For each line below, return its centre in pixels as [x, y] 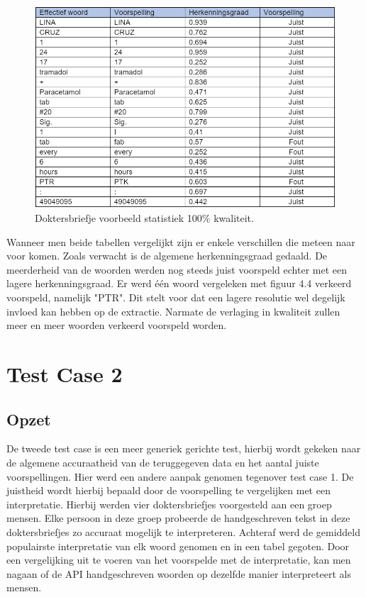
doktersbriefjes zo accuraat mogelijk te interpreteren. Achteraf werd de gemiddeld [183, 531]
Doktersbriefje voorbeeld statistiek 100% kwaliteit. [144, 218]
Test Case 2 [65, 374]
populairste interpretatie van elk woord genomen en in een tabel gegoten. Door [178, 546]
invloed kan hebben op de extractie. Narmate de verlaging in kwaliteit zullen [173, 311]
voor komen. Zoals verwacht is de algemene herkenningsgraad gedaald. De [167, 256]
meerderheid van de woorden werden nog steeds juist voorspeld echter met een [177, 269]
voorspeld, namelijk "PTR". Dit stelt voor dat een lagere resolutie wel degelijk [176, 297]
